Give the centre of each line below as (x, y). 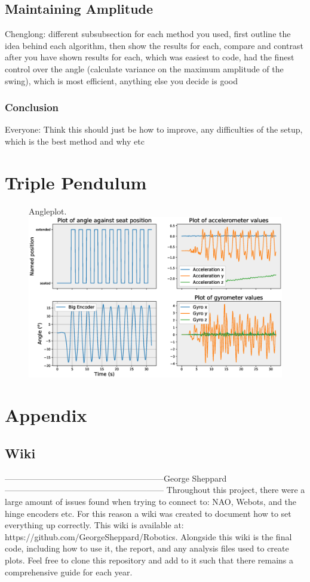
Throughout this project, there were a (236, 490)
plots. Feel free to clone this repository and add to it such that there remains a (149, 560)
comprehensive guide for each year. (69, 572)
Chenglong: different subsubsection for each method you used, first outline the (148, 34)
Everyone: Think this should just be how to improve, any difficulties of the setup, (154, 129)
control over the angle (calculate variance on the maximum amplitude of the (144, 68)
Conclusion (32, 107)
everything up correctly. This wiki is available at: (94, 525)
